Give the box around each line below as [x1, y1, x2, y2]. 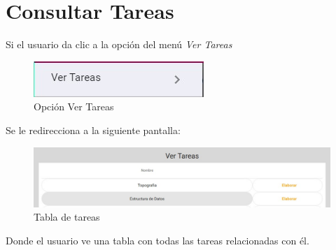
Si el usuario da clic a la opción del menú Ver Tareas [6, 37, 232, 52]
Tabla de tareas [34, 209, 100, 224]
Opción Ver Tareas [34, 99, 114, 114]
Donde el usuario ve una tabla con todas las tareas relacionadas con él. [6, 233, 309, 247]
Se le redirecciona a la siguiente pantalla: [6, 122, 181, 137]
